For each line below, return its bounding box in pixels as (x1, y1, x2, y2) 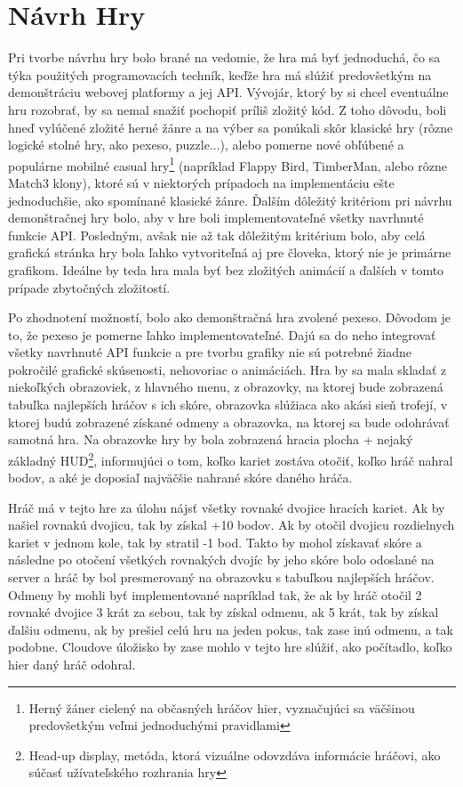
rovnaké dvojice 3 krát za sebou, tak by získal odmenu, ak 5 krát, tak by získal (8, 603, 439, 621)
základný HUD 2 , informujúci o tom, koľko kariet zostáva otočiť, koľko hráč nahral (8, 448, 453, 469)
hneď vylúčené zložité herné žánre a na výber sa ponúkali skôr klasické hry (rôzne (8, 118, 453, 136)
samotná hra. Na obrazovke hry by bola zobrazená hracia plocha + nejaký (8, 430, 413, 449)
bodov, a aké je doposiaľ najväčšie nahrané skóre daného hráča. (8, 468, 353, 487)
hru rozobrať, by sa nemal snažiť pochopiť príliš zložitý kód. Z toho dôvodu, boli (8, 100, 447, 118)
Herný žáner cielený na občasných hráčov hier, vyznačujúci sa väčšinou (28, 698, 415, 717)
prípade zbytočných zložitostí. (8, 278, 171, 296)
